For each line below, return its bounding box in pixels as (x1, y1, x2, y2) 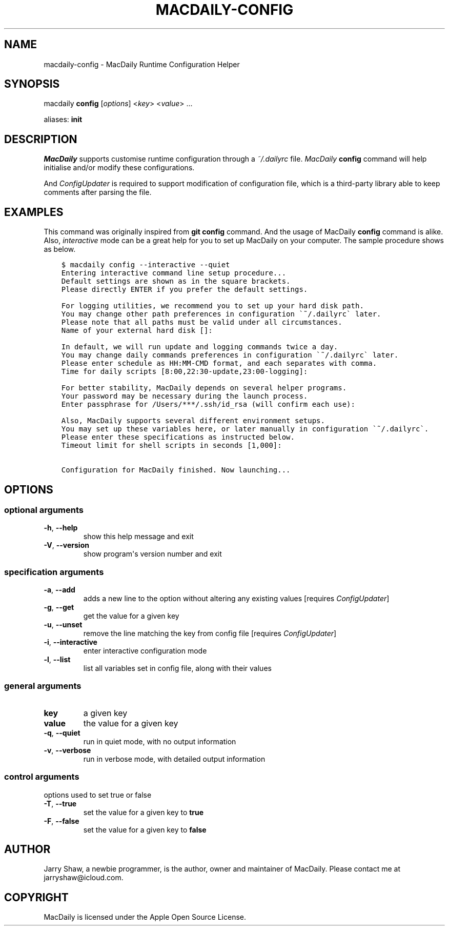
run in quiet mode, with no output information (83, 737, 236, 746)
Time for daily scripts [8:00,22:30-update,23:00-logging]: (61, 367, 308, 376)
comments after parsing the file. (44, 188, 152, 197)
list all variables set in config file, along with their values (83, 664, 272, 673)
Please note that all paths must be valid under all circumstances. (61, 318, 342, 327)
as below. (44, 245, 76, 254)
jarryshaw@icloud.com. (44, 873, 124, 882)
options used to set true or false (44, 790, 152, 799)
